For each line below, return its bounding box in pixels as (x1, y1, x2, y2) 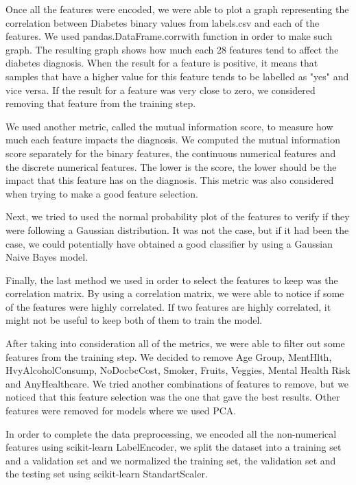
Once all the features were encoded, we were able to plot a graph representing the (5, 2, 349, 16)
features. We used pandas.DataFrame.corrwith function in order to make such (5, 29, 333, 43)
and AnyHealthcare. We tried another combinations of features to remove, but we (5, 376, 349, 390)
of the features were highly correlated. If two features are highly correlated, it (5, 299, 331, 314)
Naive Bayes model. (5, 250, 88, 264)
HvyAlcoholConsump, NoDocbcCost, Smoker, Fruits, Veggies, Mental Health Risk (5, 363, 351, 377)
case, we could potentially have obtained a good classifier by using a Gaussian (5, 236, 333, 250)
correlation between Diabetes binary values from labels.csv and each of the (5, 15, 320, 29)
